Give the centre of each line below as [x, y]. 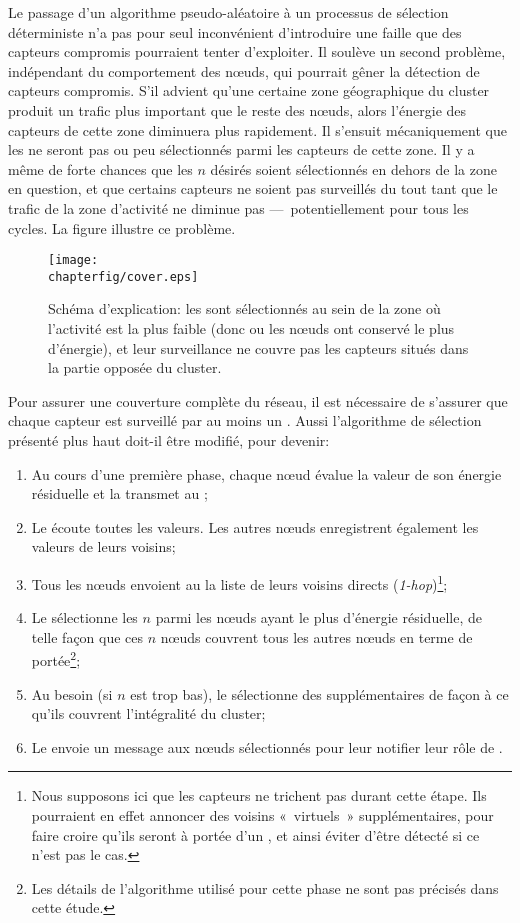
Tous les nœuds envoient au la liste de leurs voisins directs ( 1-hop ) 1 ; [239, 582]
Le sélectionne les [84, 617]
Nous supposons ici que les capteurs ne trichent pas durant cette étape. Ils [259, 795]
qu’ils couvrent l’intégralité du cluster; [148, 713]
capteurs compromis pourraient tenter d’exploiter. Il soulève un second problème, [257, 51]
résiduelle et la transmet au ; [119, 493]
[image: [73, 260]
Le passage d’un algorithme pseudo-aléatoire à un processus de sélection [228, 12]
